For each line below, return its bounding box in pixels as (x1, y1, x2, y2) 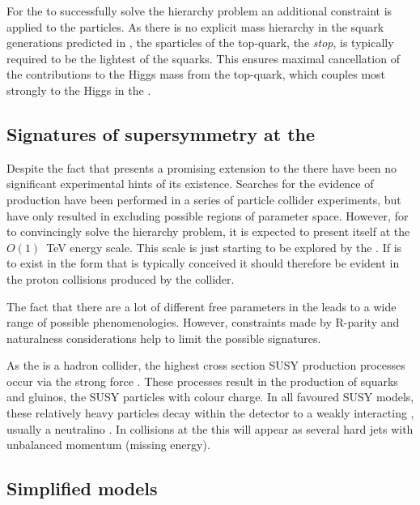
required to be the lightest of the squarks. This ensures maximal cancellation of (6, 49, 400, 66)
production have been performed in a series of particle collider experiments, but (6, 190, 401, 208)
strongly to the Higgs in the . (6, 81, 151, 98)
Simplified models (6, 476, 158, 501)
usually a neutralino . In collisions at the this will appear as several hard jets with (6, 420, 414, 437)
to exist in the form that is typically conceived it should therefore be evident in (6, 255, 400, 272)
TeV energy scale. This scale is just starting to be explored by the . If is (46, 238, 402, 255)
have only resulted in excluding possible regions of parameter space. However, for (6, 207, 409, 224)
